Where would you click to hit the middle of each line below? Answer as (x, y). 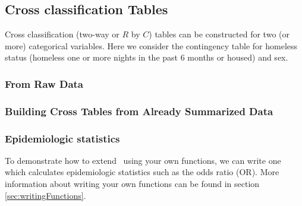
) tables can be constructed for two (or (219, 34)
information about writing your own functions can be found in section (132, 184)
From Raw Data (44, 83)
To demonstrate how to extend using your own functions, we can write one (143, 160)
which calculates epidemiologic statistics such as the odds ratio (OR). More (142, 172)
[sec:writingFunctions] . (45, 195)
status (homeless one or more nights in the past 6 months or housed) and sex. (147, 57)
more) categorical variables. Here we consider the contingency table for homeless (151, 45)
